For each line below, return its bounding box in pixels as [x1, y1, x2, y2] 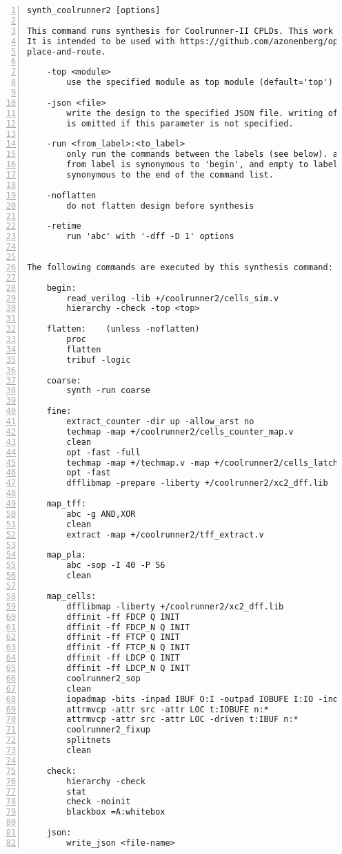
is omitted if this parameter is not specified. [66, 118, 294, 129]
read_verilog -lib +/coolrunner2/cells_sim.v [66, 293, 279, 303]
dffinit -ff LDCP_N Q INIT [66, 663, 190, 673]
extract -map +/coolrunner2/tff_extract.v [66, 529, 264, 540]
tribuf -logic [66, 354, 131, 365]
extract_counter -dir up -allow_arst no [66, 417, 254, 426]
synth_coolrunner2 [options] [27, 6, 161, 15]
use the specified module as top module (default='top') [66, 77, 333, 88]
